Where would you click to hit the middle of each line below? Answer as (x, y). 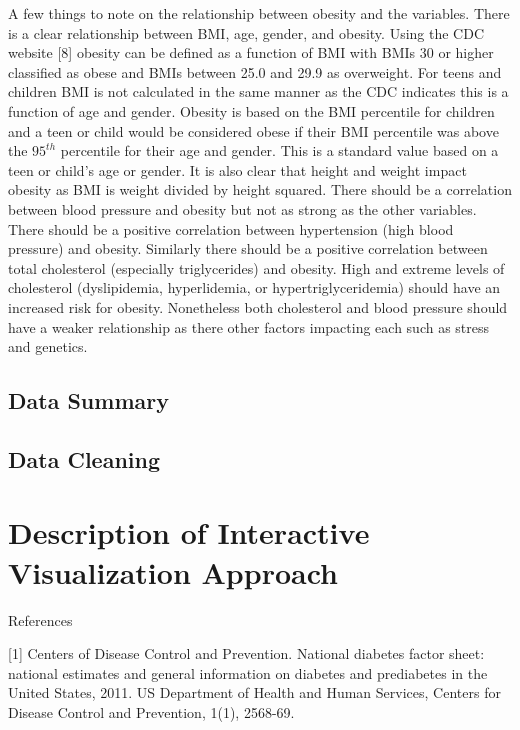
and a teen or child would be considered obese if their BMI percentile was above (253, 130)
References (40, 619)
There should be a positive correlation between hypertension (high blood (231, 228)
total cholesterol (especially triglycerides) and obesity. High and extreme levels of (256, 267)
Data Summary (88, 400)
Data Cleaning (84, 458)
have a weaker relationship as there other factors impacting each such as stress (249, 326)
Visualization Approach (173, 571)
